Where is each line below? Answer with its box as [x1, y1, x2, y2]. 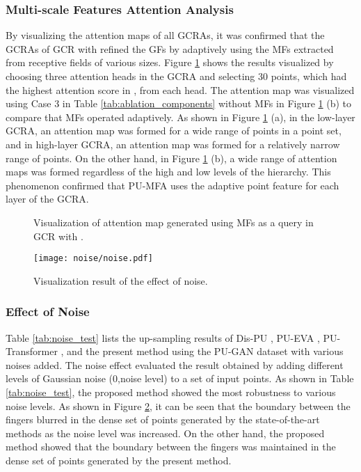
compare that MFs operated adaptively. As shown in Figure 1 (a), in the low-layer [6, 109, 355, 124]
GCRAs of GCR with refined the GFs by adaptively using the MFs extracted [6, 41, 334, 56]
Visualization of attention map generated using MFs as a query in [33, 214, 314, 229]
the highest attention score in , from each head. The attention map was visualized [6, 82, 355, 97]
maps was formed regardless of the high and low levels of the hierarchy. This [6, 164, 331, 179]
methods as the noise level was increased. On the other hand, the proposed [6, 425, 325, 440]
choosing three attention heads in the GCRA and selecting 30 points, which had [6, 69, 347, 83]
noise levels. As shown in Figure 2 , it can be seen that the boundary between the [6, 398, 351, 413]
